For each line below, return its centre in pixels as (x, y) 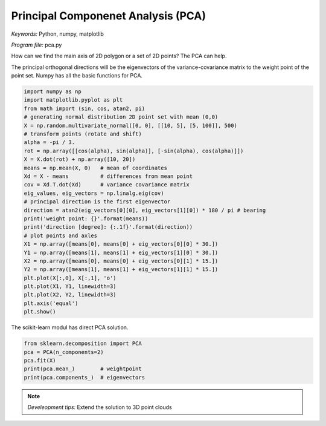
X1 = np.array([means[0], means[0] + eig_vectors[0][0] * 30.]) (121, 244)
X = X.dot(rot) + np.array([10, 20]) (80, 159)
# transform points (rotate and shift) (83, 134)
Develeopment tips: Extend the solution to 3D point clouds (100, 407)
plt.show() (40, 312)
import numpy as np (53, 92)
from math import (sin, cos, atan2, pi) (84, 108)
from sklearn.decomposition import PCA (83, 344)
